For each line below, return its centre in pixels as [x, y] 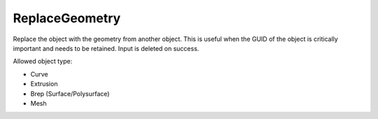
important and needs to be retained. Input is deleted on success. [106, 48]
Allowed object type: [43, 61]
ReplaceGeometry [67, 18]
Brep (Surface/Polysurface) [70, 93]
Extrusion [44, 84]
